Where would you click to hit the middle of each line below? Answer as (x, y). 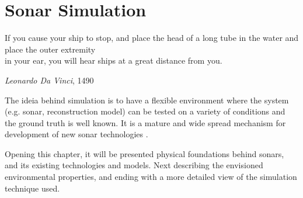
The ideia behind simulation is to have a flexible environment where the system (147, 100)
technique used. (32, 188)
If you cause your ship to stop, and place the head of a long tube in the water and (152, 38)
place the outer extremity (50, 49)
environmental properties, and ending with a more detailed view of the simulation (151, 177)
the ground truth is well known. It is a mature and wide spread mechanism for (145, 122)
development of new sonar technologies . (76, 134)
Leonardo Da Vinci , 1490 (49, 80)
